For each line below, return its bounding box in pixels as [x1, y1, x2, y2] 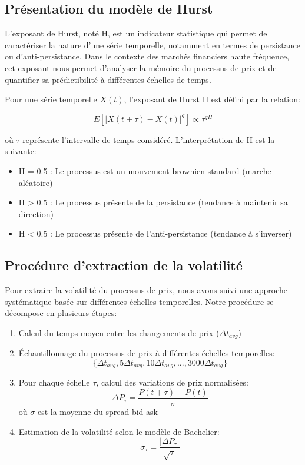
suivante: [5, 145, 37, 157]
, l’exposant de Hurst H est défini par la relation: [124, 93, 300, 105]
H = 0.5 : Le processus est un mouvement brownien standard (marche [18, 164, 271, 177]
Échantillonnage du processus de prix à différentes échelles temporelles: [18, 347, 275, 359]
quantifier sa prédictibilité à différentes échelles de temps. [5, 73, 211, 85]
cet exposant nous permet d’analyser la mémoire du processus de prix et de [5, 61, 277, 74]
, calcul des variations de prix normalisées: [96, 376, 249, 388]
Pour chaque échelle [18, 376, 90, 388]
